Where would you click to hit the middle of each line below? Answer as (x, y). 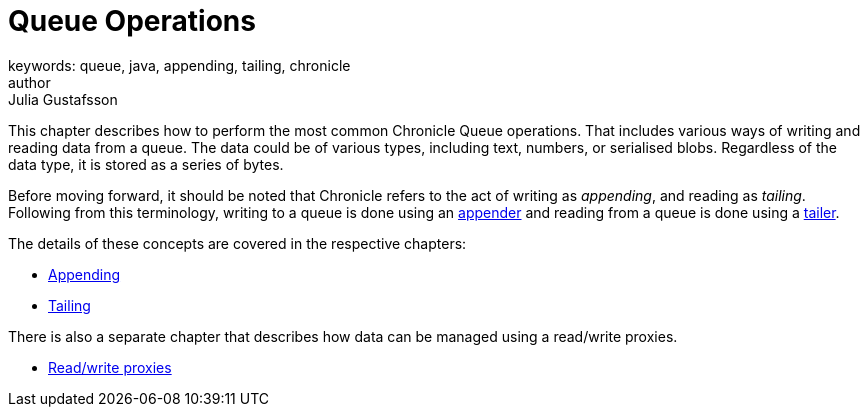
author (29, 82)
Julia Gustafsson (63, 99)
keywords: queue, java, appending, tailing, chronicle (179, 65)
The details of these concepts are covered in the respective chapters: (237, 243)
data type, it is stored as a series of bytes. (146, 164)
